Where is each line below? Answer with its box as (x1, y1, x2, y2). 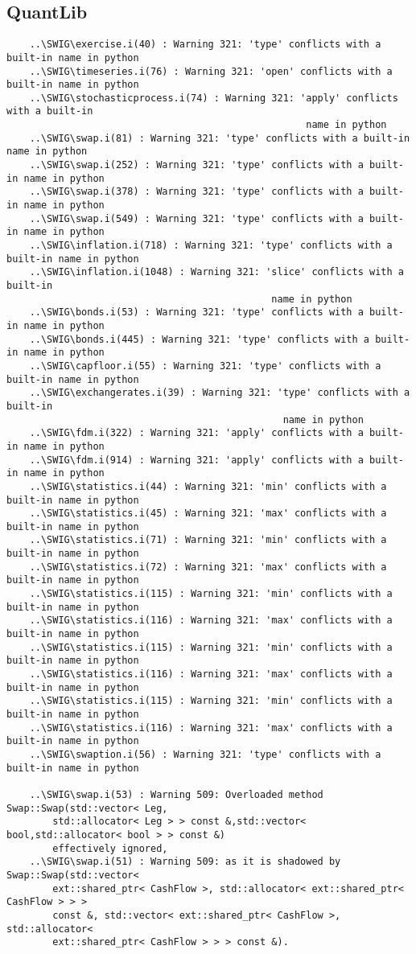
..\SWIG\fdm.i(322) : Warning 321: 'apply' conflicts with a (29, 427, 364, 439)
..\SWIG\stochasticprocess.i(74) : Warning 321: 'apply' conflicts (29, 92, 398, 104)
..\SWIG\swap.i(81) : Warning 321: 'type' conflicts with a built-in (29, 132, 410, 144)
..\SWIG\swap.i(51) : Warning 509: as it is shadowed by (29, 856, 341, 868)
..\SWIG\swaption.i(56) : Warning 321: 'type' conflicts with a (29, 748, 381, 760)
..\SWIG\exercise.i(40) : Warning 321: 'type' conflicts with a (29, 39, 381, 51)
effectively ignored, (52, 842, 168, 854)
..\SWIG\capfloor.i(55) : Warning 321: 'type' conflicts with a (29, 360, 381, 372)
